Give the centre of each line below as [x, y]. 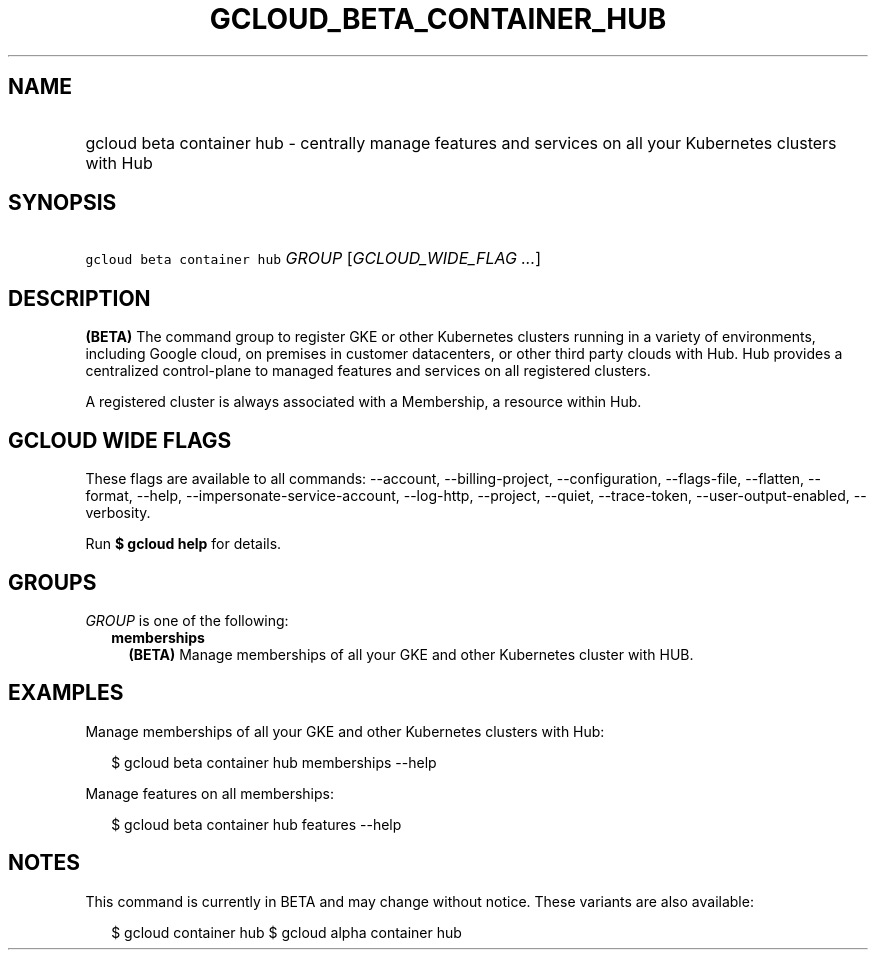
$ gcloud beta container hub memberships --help [274, 762]
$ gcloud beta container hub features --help [256, 824]
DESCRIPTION [79, 298]
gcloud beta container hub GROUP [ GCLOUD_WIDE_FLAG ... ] [313, 258]
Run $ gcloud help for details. [183, 544]
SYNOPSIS [62, 203]
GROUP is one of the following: [187, 620]
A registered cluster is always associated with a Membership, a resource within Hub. [363, 402]
